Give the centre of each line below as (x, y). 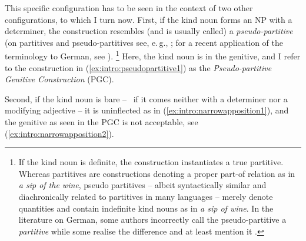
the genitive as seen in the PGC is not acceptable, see (102, 122)
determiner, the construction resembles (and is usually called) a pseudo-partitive (149, 31)
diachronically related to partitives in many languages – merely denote (146, 196)
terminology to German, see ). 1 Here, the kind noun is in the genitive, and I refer (153, 55)
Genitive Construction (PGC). (59, 79)
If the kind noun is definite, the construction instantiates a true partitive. (151, 162)
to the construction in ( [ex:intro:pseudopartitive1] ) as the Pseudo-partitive (138, 67)
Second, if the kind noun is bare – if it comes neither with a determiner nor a (146, 98)
